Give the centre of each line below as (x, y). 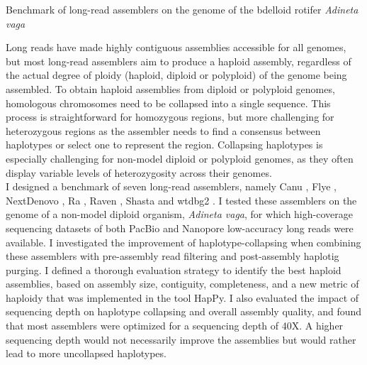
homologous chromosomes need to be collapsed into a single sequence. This (168, 103)
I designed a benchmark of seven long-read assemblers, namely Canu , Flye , (171, 186)
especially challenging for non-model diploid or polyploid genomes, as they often (180, 158)
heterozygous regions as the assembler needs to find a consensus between (163, 130)
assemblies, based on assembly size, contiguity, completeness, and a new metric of (182, 284)
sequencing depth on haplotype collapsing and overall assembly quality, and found (184, 311)
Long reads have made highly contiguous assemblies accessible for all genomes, (176, 47)
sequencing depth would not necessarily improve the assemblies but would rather (181, 339)
